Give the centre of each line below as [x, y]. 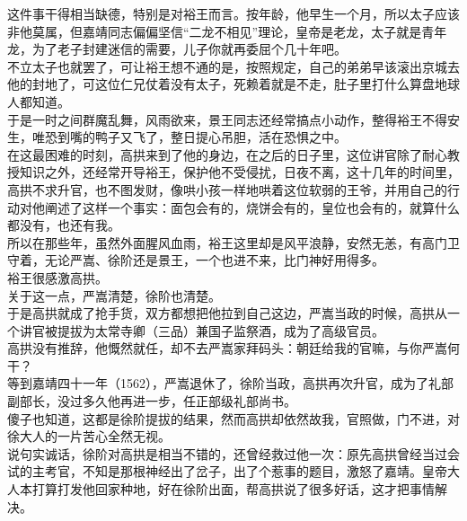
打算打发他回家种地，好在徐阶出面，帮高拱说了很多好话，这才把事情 [233, 489]
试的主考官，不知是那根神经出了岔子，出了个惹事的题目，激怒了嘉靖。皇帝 [227, 471]
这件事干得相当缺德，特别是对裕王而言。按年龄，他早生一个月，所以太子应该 [233, 13]
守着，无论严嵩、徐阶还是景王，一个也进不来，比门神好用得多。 [196, 260]
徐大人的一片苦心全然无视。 [89, 436]
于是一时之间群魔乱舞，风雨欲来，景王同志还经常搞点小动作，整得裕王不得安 [233, 119]
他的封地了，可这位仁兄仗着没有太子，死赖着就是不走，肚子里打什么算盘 [221, 84]
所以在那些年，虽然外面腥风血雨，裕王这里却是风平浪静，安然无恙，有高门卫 [233, 242]
